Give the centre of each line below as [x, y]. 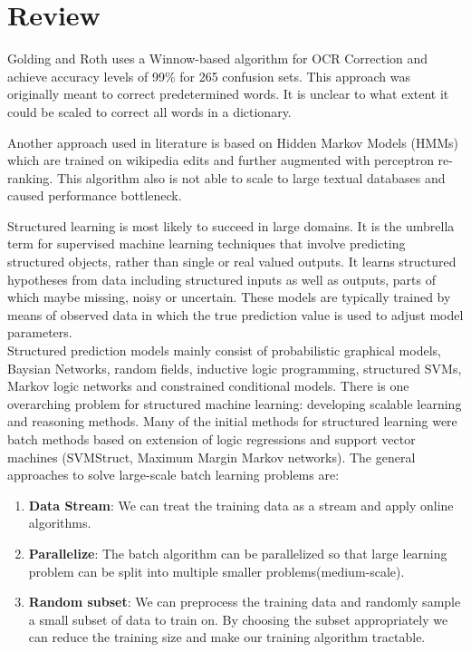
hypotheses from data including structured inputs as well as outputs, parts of [221, 279]
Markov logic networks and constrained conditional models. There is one [208, 386]
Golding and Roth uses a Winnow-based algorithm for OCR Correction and [218, 58]
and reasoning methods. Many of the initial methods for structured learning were [232, 421]
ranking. [30, 177]
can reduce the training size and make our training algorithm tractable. [227, 637]
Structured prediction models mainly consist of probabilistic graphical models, [224, 350]
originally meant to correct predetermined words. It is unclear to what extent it [228, 94]
